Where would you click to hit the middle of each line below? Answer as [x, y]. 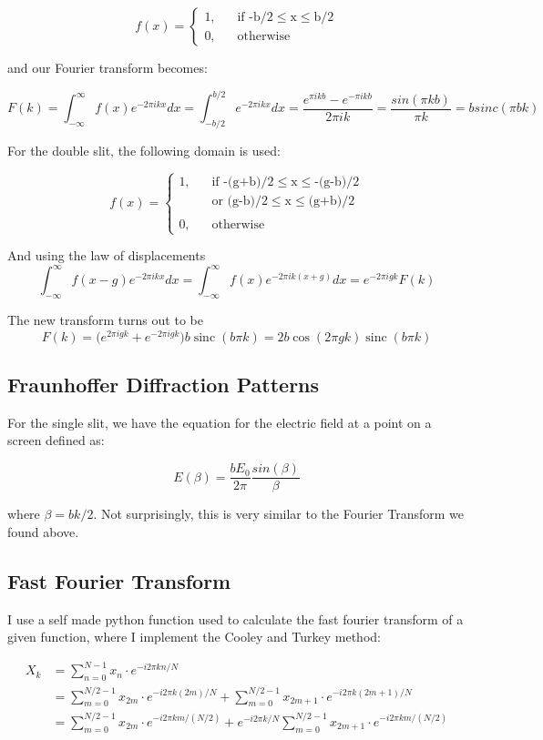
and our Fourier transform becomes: [108, 67]
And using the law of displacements [107, 255]
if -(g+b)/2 [243, 182]
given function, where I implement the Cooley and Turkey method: [194, 637]
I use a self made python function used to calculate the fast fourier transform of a [236, 618]
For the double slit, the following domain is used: [144, 150]
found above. [43, 531]
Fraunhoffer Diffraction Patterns [164, 385]
